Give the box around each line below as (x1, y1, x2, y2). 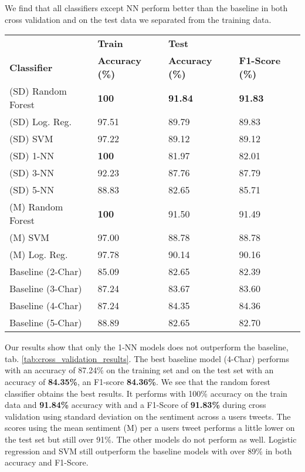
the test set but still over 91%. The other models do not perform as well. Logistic (5, 433, 297, 445)
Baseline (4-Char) (9, 299, 82, 313)
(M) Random (9, 200, 63, 214)
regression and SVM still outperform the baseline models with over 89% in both (5, 444, 292, 457)
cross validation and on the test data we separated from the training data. (5, 13, 272, 25)
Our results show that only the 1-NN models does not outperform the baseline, (5, 341, 289, 353)
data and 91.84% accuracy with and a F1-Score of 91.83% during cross (5, 399, 266, 411)
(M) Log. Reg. (9, 247, 68, 262)
